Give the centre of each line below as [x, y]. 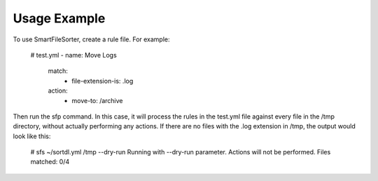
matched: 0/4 [50, 162]
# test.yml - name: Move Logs [73, 55]
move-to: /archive [97, 100]
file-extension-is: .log [103, 81]
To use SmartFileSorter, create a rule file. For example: [92, 39]
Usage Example [59, 18]
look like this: [32, 136]
